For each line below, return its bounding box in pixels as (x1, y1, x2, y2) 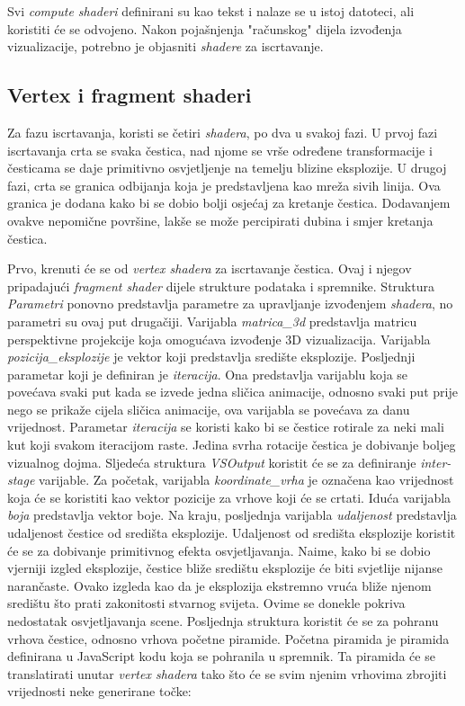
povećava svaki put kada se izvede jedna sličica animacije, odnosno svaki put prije (7, 382, 458, 401)
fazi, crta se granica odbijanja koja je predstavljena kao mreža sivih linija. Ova (7, 175, 441, 194)
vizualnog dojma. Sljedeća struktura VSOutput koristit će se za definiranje (7, 452, 416, 471)
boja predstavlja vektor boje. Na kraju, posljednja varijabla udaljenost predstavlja (7, 505, 457, 524)
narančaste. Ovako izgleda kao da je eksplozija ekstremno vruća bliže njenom (7, 576, 432, 594)
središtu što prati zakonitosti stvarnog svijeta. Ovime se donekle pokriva (7, 594, 406, 612)
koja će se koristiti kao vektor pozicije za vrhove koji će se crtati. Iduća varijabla (7, 487, 452, 506)
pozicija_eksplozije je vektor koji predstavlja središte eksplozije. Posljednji (7, 347, 416, 366)
